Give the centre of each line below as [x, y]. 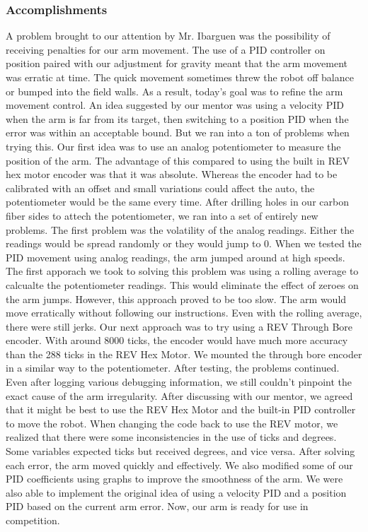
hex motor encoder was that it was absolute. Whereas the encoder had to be [172, 174]
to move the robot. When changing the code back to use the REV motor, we [172, 423]
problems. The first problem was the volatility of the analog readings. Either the [180, 229]
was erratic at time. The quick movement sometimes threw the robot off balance [180, 77]
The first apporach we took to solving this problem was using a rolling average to [182, 271]
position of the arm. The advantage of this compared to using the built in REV [178, 160]
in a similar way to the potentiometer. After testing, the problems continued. [173, 368]
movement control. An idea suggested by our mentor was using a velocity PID [175, 105]
